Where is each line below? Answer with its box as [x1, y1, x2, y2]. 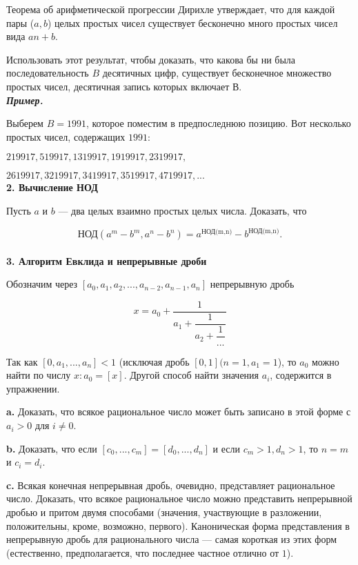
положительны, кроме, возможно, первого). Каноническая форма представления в [6, 518, 350, 533]
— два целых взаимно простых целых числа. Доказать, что [58, 203, 307, 217]
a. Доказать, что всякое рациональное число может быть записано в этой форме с [6, 404, 351, 419]
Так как [6, 354, 38, 368]
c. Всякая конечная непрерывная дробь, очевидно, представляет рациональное [6, 477, 335, 492]
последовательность [6, 66, 89, 80]
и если [212, 441, 240, 455]
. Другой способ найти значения [123, 368, 259, 382]
